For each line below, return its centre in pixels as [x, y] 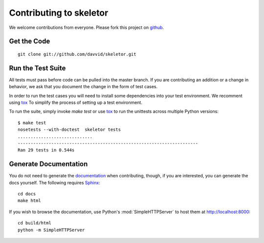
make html [29, 201]
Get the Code [30, 41]
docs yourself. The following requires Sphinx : [55, 182]
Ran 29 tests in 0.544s [46, 150]
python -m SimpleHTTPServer [51, 230]
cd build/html [34, 223]
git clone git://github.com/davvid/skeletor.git [77, 54]
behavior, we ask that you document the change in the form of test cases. [83, 87]
